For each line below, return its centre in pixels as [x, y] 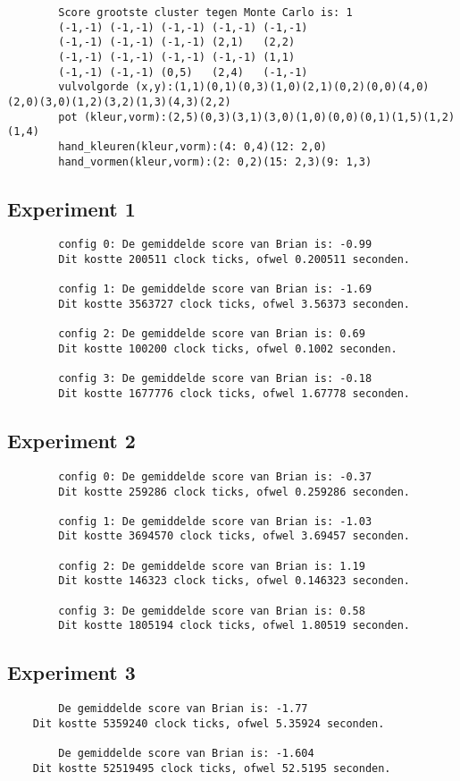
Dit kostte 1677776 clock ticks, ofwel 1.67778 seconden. [234, 393]
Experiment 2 [71, 441]
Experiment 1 [71, 208]
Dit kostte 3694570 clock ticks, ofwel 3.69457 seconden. [234, 536]
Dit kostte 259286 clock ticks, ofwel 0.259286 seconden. [234, 492]
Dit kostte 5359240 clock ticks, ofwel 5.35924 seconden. [209, 723]
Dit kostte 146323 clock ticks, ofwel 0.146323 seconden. [234, 581]
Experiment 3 [71, 672]
